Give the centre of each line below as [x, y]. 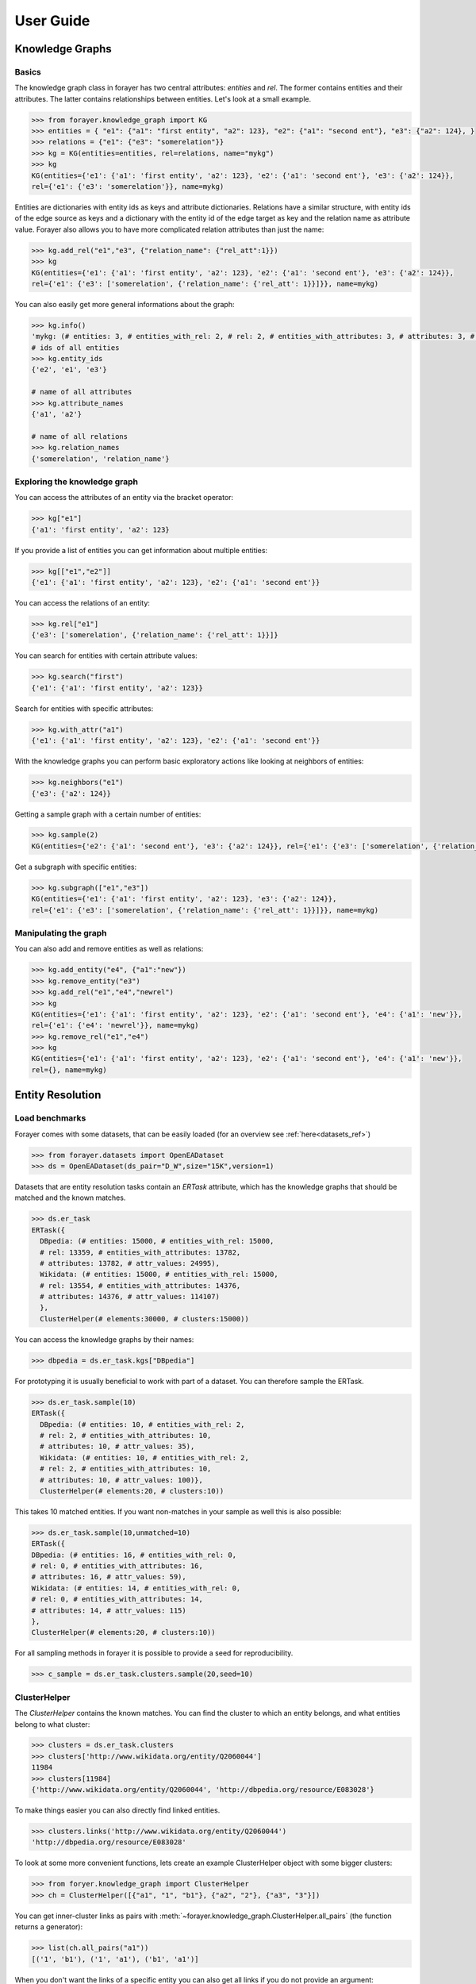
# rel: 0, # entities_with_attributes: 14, [117, 1600]
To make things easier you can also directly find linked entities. [117, 1810]
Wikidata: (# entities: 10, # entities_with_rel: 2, [144, 1457]
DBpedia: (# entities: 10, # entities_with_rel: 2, [142, 1424]
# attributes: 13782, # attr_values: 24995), [130, 1263]
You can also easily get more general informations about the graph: [125, 304]
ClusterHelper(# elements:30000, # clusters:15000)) [144, 1319]
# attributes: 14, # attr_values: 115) [109, 1610]
